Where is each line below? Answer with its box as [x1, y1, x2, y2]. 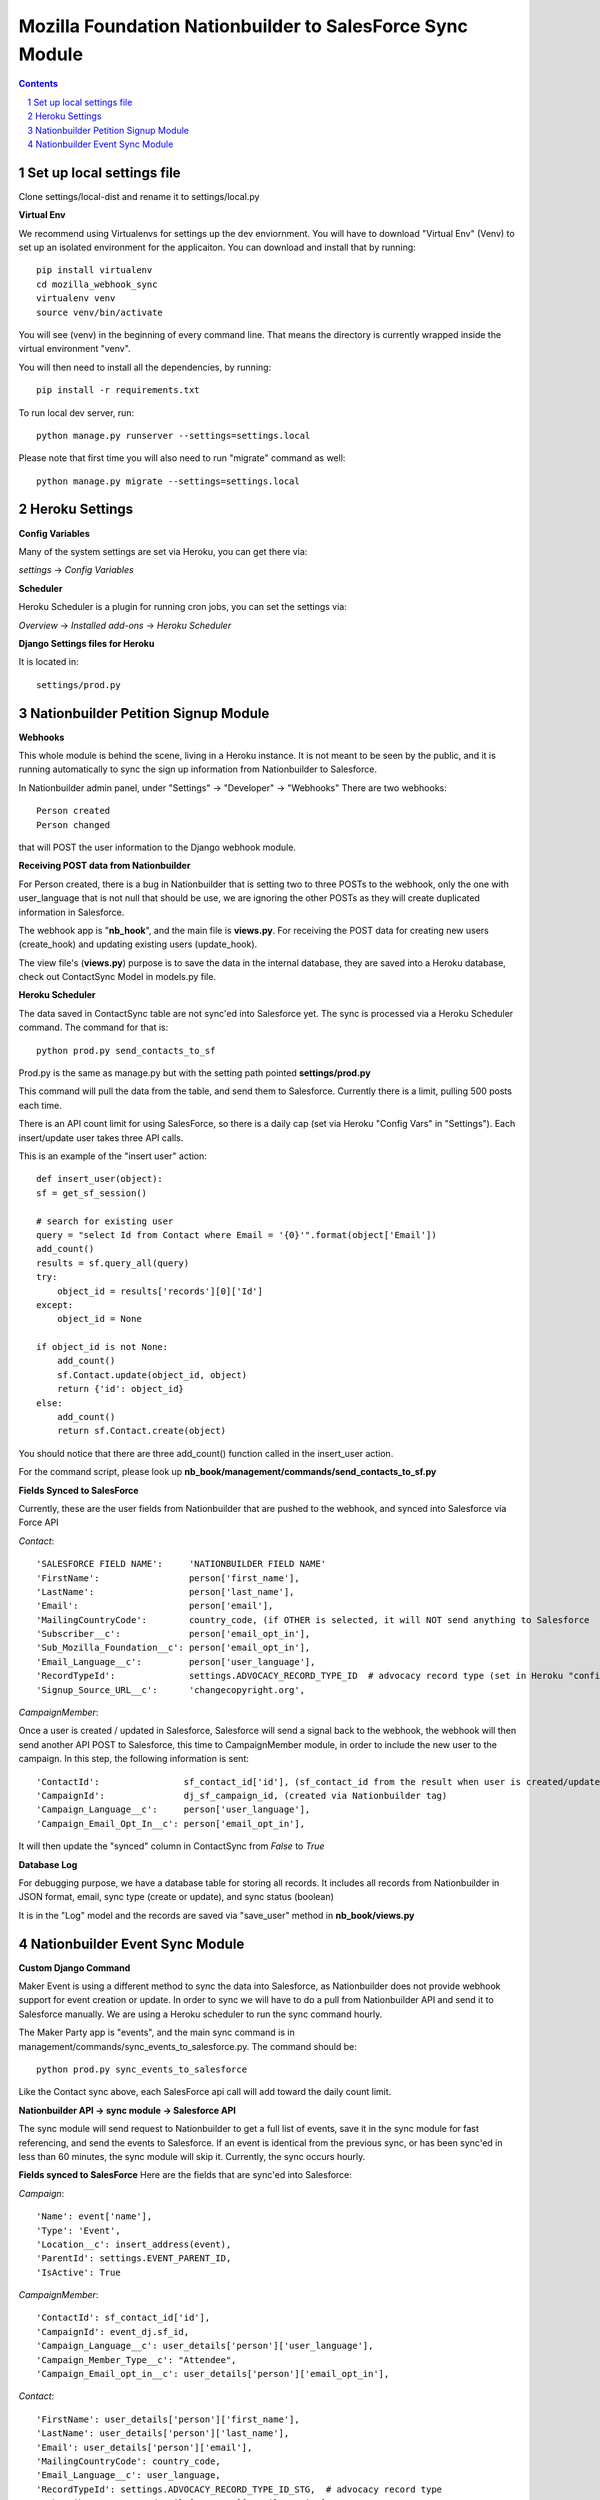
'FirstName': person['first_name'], [36, 1572, 300, 1584]
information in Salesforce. [18, 906, 125, 918]
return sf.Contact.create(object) [56, 1425, 227, 1437]
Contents [18, 78, 59, 90]
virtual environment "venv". [18, 343, 131, 355]
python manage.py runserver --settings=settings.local [36, 430, 311, 441]
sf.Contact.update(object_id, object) [56, 1369, 248, 1380]
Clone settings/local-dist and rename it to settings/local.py [18, 190, 260, 202]
